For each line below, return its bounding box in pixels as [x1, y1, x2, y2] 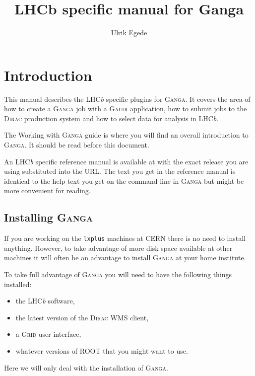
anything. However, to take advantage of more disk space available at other [4, 242, 233, 253]
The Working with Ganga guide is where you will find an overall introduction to [4, 130, 249, 140]
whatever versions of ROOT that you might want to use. [15, 346, 188, 356]
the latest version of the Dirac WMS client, [15, 312, 149, 322]
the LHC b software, [15, 296, 75, 306]
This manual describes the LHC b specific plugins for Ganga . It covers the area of [4, 93, 251, 104]
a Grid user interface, [15, 329, 81, 339]
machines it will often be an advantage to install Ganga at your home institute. [4, 252, 246, 263]
